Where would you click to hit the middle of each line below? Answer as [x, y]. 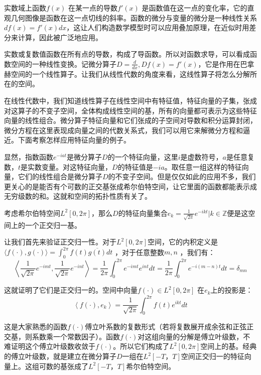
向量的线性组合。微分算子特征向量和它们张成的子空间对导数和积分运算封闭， [130, 120]
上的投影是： [232, 290]
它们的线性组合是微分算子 [60, 176]
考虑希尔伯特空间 [32, 213]
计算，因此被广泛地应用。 [60, 37]
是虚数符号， [202, 156]
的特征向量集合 [143, 213]
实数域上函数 [25, 8]
